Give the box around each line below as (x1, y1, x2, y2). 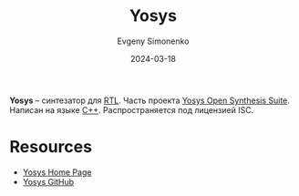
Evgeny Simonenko (117, 36, 190, 46)
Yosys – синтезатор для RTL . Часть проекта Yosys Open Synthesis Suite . (9, 95, 290, 106)
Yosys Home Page (22, 166, 92, 178)
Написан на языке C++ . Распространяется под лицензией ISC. (9, 104, 254, 115)
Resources (9, 137, 93, 158)
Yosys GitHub (22, 176, 75, 187)
